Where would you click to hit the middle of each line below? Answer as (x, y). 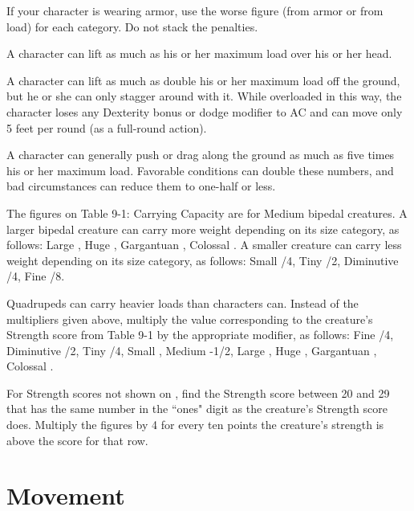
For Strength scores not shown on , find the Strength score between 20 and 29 (198, 392)
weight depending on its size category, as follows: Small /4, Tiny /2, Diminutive (203, 260)
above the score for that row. (77, 440)
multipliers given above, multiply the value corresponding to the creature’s (190, 319)
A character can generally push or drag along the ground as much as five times (201, 155)
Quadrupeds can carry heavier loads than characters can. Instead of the (183, 303)
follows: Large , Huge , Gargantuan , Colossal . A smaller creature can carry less (204, 245)
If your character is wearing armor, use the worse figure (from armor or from (195, 10)
